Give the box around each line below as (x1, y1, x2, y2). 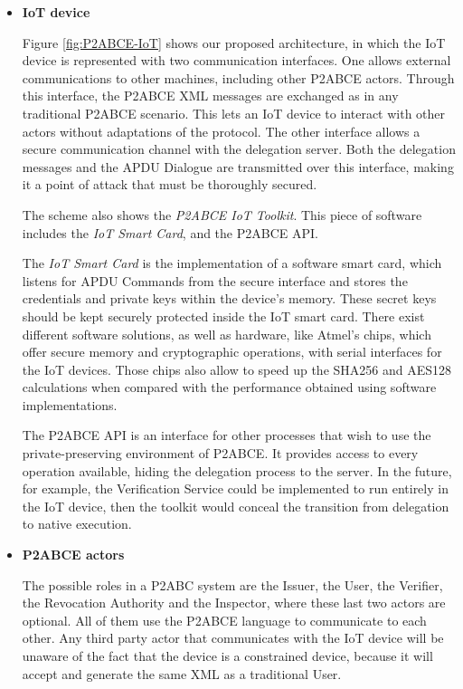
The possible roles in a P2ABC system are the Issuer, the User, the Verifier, (22, 575, 443, 594)
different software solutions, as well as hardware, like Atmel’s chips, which (22, 324, 431, 343)
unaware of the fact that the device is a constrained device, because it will (22, 646, 433, 665)
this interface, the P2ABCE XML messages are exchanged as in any (22, 86, 399, 105)
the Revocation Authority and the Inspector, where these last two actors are (22, 593, 446, 612)
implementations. (22, 395, 118, 414)
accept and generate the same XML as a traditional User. (22, 664, 342, 683)
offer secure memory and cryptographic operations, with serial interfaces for (22, 342, 442, 361)
